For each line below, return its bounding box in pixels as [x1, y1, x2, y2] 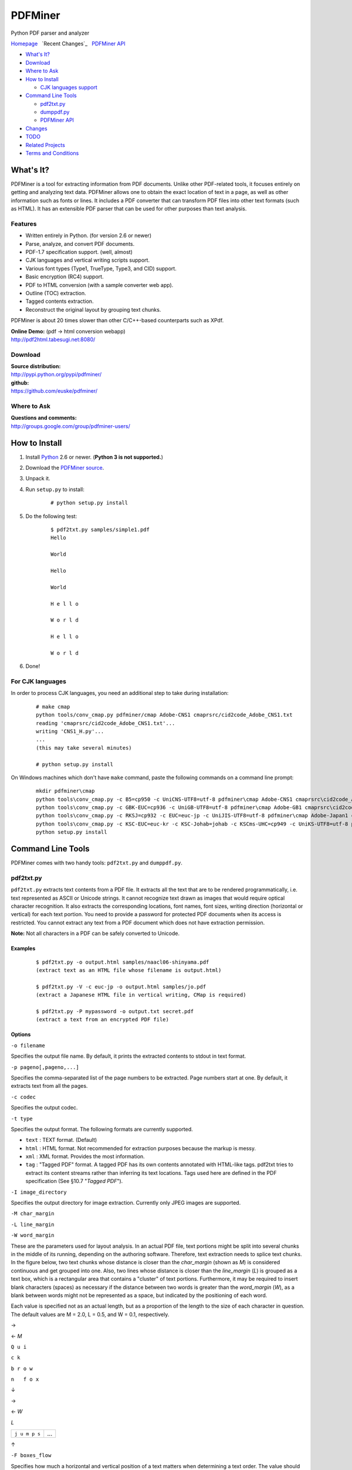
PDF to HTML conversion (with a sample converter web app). [25, 281, 174, 288]
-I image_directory [11, 1188, 67, 1195]
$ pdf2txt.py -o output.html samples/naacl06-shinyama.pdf [36, 958, 209, 965]
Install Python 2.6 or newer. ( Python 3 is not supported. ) [25, 453, 164, 460]
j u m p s [14, 1431, 41, 1437]
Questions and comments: [11, 415, 77, 422]
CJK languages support [40, 83, 98, 91]
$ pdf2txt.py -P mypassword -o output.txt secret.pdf [36, 1008, 194, 1014]
